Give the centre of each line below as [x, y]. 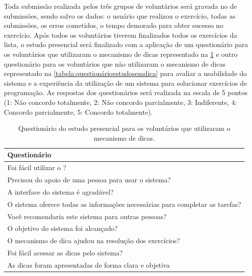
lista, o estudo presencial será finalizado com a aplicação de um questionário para [126, 44]
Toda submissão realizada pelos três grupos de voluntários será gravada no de [120, 6]
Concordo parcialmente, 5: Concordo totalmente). [78, 112]
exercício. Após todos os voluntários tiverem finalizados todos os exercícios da [121, 35]
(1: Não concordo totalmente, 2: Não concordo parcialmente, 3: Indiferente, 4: [120, 102]
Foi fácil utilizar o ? [37, 167]
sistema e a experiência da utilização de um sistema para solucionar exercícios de [126, 83]
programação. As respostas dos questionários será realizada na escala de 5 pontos [126, 92]
